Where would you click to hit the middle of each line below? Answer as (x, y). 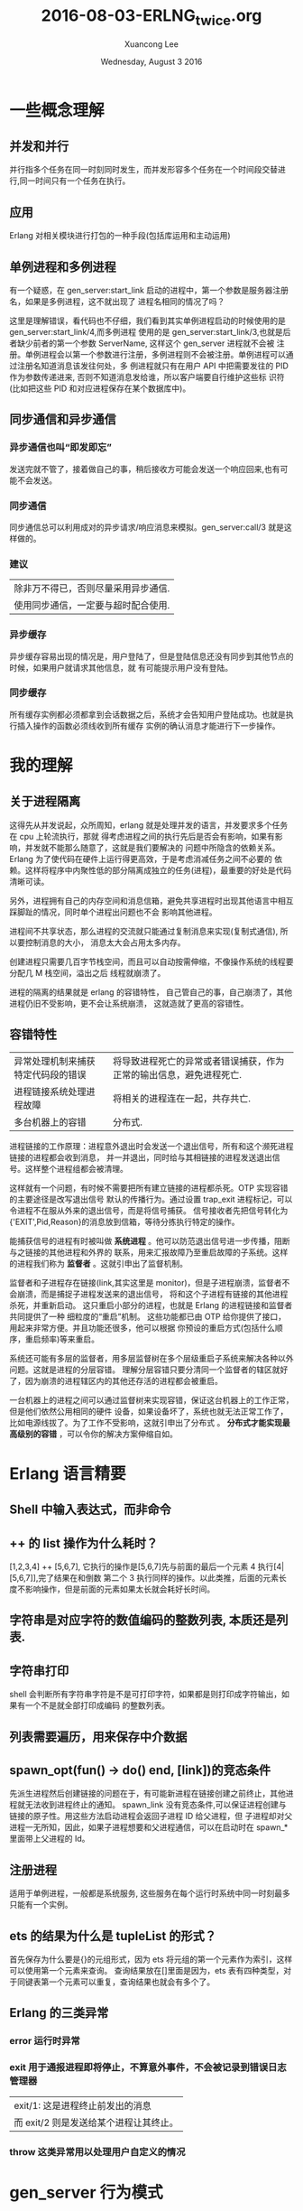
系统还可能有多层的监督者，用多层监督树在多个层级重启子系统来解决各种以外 (151, 1358)
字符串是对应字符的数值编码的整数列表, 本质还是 (143, 1620)
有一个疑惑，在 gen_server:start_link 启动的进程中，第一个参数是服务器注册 (149, 290)
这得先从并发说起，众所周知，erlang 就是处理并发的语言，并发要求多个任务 (149, 825)
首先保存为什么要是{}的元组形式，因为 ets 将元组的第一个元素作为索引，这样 (151, 1959)
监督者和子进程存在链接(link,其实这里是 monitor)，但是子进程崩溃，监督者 (146, 1282)
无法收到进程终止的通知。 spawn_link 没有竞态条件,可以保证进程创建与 (156, 1805)
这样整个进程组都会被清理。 (76, 1168)
